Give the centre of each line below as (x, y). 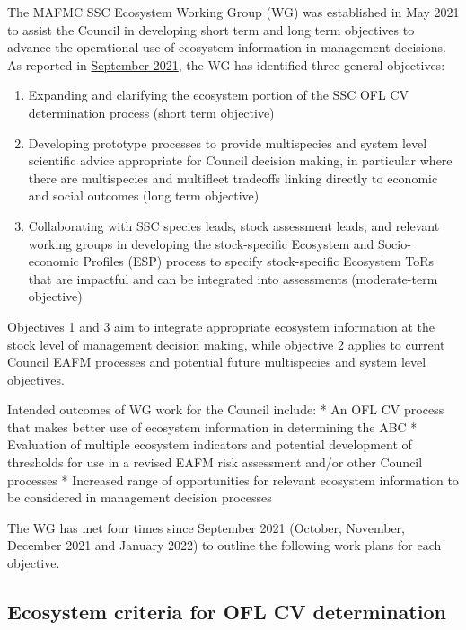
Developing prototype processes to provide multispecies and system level (228, 142)
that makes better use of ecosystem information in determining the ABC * (212, 426)
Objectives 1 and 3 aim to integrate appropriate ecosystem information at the (221, 326)
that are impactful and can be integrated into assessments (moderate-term (233, 278)
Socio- (394, 243)
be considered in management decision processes (140, 497)
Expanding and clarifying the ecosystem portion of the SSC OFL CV (218, 95)
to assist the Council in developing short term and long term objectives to (211, 29)
